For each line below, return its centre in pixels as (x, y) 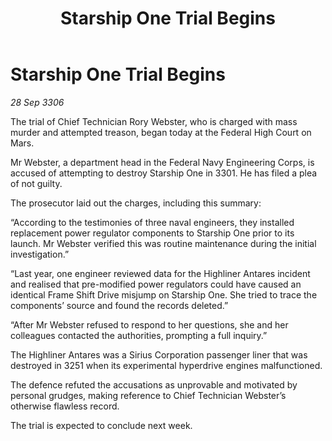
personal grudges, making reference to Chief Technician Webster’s (148, 395)
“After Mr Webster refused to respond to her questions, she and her (149, 324)
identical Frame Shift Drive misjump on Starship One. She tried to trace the (164, 294)
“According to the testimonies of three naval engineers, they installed (152, 222)
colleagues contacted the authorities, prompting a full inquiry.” (139, 335)
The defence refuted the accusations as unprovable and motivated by (154, 384)
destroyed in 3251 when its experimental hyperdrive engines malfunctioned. (166, 365)
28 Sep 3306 (37, 102)
